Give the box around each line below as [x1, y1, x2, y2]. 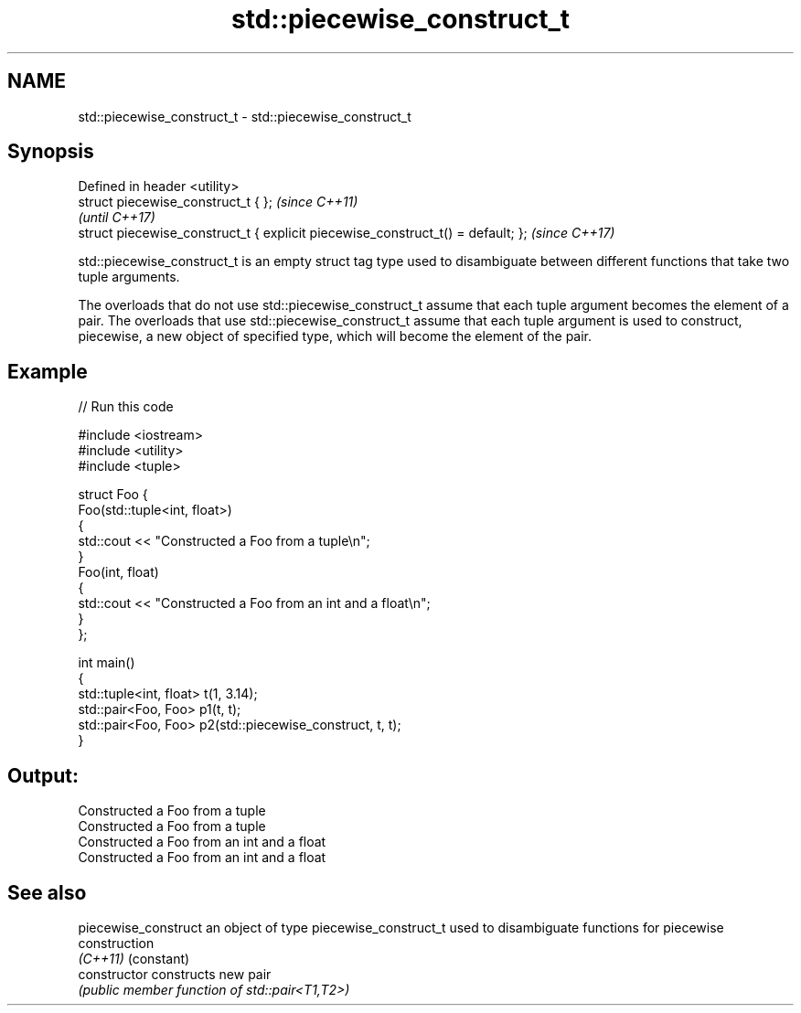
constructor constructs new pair [78, 965, 272, 982]
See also [7, 880, 87, 904]
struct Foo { [78, 486, 148, 503]
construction [78, 934, 155, 951]
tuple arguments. [78, 269, 180, 285]
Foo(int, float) [78, 564, 159, 581]
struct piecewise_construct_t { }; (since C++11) [78, 194, 358, 210]
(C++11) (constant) [78, 950, 190, 966]
